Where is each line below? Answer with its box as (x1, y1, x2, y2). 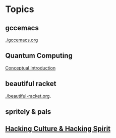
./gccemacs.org (5, 37, 38, 43)
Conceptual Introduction (5, 64, 56, 71)
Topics (5, 4, 34, 15)
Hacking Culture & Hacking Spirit (5, 124, 111, 133)
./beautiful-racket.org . (5, 93, 51, 99)
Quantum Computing (5, 51, 73, 60)
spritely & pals (5, 107, 51, 116)
